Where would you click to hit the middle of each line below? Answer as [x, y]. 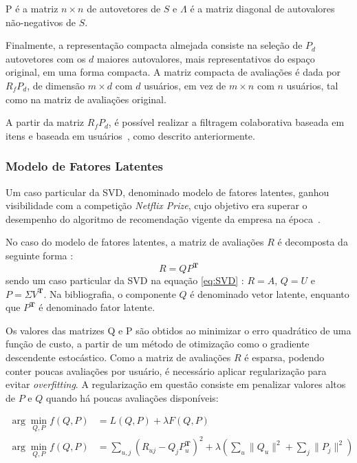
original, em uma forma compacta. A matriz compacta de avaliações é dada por [173, 72]
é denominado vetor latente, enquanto [270, 293]
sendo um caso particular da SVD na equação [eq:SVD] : [125, 280]
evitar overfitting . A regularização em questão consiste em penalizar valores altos [176, 384]
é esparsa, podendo [284, 357]
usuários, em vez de [185, 85]
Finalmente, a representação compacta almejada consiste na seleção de [154, 45]
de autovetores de [124, 8]
